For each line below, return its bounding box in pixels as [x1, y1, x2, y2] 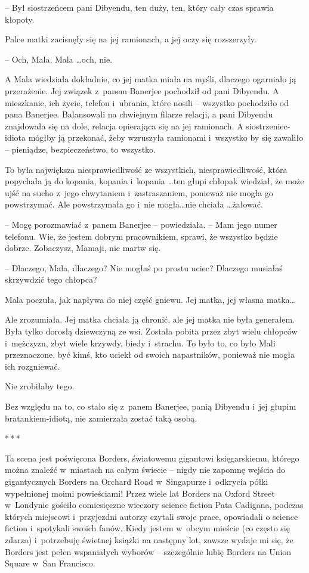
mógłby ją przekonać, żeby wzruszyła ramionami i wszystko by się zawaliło [28, 131, 304, 144]
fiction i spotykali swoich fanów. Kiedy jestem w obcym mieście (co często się [5, 522, 290, 534]
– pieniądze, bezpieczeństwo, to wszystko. [5, 143, 156, 155]
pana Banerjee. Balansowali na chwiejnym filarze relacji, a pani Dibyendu [5, 108, 273, 120]
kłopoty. [5, 13, 35, 25]
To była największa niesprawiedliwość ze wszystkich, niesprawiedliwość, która [5, 163, 288, 175]
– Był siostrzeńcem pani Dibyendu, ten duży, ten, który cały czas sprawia [5, 1, 274, 13]
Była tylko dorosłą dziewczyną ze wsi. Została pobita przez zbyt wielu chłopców [5, 325, 298, 337]
